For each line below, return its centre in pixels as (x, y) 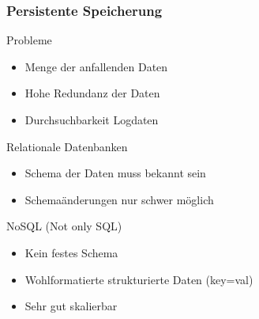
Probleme (29, 40)
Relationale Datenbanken (67, 146)
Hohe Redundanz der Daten (92, 93)
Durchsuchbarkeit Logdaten (92, 120)
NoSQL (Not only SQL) (64, 226)
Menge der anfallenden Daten (96, 66)
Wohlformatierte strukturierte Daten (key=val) (139, 279)
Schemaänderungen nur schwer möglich (119, 199)
